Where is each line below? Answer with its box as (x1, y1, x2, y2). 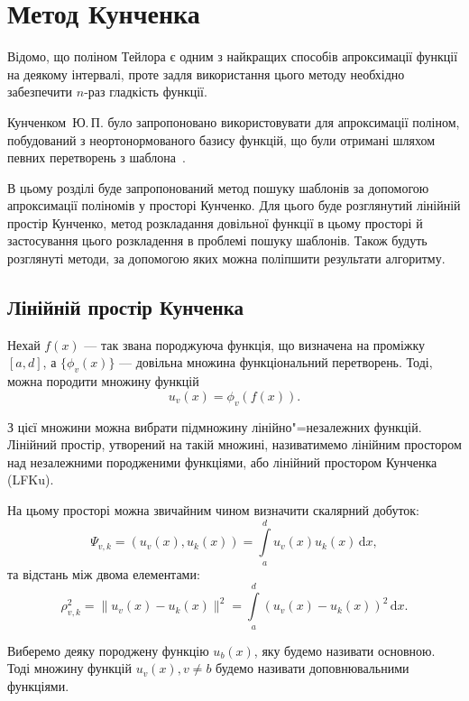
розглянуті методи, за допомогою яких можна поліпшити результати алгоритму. (7, 249, 446, 268)
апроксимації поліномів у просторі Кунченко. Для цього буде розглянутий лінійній (7, 196, 461, 215)
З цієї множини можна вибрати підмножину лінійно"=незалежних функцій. (7, 417, 422, 436)
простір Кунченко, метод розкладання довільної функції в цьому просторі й (7, 213, 423, 232)
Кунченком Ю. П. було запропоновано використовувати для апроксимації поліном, (7, 112, 460, 131)
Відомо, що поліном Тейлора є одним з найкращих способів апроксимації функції (7, 47, 458, 66)
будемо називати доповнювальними (216, 659, 409, 678)
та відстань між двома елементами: (7, 564, 200, 583)
